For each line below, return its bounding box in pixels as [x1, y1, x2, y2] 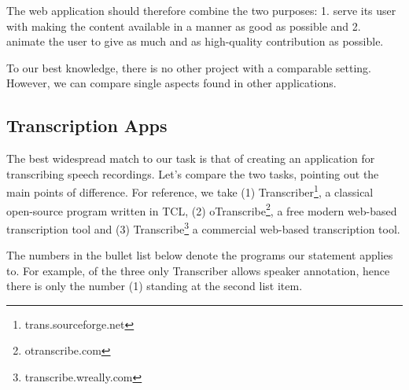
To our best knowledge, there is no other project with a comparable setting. [6, 59, 371, 75]
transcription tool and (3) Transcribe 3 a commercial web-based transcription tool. [6, 218, 400, 237]
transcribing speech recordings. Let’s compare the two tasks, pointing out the [6, 165, 379, 182]
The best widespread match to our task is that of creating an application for [6, 150, 375, 167]
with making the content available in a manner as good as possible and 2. [6, 17, 361, 34]
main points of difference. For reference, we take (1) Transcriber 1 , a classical [6, 182, 374, 201]
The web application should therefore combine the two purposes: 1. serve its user [6, 2, 396, 18]
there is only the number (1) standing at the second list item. [6, 278, 303, 294]
